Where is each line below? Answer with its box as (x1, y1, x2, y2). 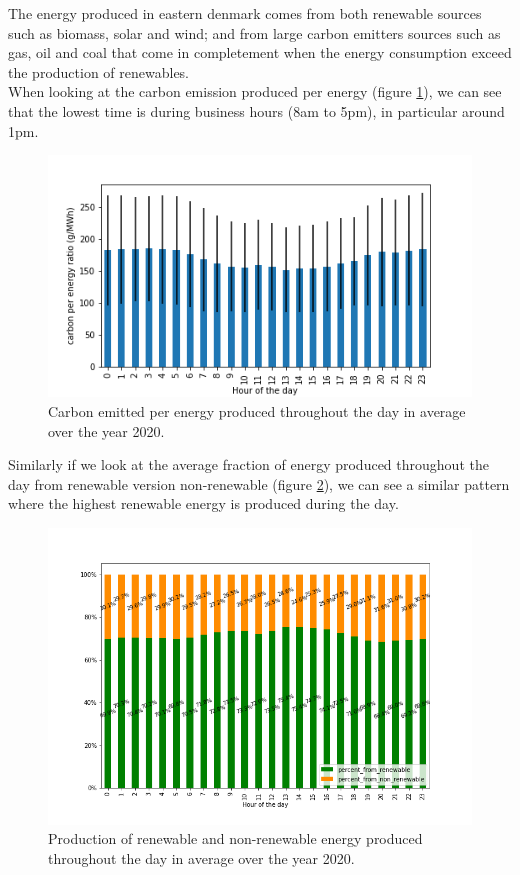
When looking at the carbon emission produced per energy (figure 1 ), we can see (8, 81, 502, 102)
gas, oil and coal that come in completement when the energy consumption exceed (8, 42, 512, 63)
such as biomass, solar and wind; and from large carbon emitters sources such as (8, 22, 501, 43)
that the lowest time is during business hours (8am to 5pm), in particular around (8, 100, 505, 121)
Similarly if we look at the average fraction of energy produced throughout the (8, 454, 489, 475)
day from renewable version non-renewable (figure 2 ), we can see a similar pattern (8, 473, 510, 494)
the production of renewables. (8, 61, 190, 82)
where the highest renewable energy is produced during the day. (8, 493, 399, 514)
